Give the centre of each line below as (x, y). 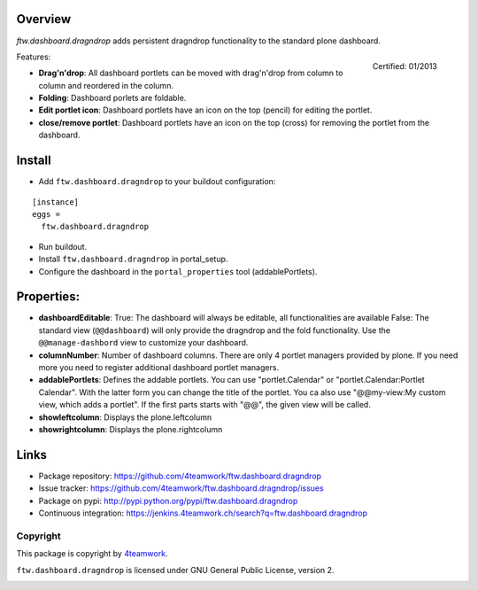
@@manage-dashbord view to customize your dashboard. (143, 343)
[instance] (56, 202)
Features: (34, 57)
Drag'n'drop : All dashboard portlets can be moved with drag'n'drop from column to (191, 73)
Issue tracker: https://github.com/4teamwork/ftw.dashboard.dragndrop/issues (181, 488)
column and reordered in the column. (106, 85)
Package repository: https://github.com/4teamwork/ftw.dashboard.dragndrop (180, 476)
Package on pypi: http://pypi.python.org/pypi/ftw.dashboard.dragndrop (168, 501)
